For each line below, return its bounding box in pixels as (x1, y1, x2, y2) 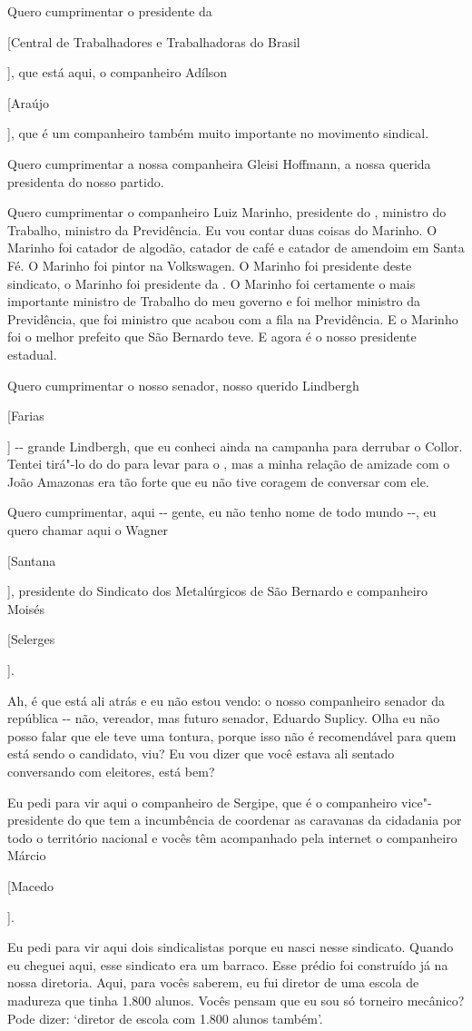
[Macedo (7, 876, 54, 895)
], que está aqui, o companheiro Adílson (7, 63, 228, 82)
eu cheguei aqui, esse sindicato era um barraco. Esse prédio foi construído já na (7, 955, 448, 974)
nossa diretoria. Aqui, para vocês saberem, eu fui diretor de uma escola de (7, 973, 419, 992)
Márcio (7, 846, 46, 865)
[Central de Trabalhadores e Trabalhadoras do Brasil (7, 32, 300, 51)
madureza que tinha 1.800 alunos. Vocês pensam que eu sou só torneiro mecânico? (7, 990, 465, 1009)
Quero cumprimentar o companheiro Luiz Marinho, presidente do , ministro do (7, 203, 447, 222)
